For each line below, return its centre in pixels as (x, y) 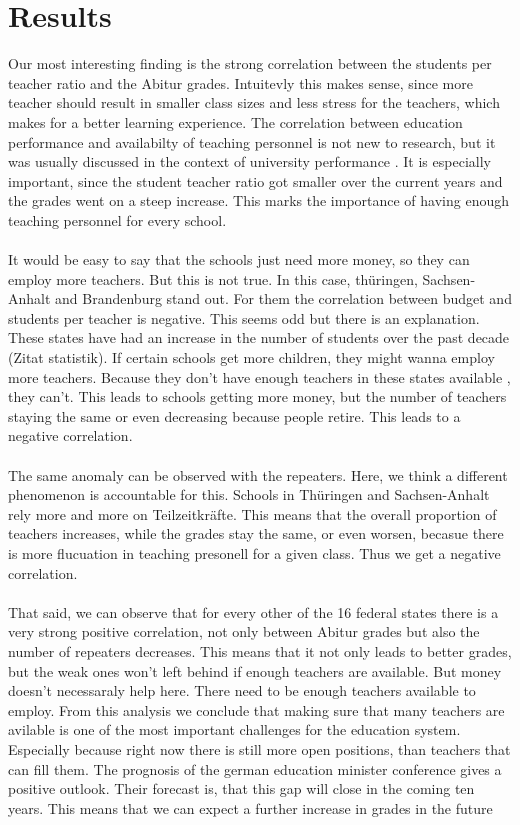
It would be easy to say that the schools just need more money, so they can (239, 259)
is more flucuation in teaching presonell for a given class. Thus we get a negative (254, 552)
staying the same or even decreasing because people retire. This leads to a (234, 415)
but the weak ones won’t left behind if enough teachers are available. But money (255, 670)
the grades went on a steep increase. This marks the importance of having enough (259, 200)
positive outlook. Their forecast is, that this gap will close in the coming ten (241, 788)
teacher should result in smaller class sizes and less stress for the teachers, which (254, 102)
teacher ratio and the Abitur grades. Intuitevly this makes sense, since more (240, 82)
